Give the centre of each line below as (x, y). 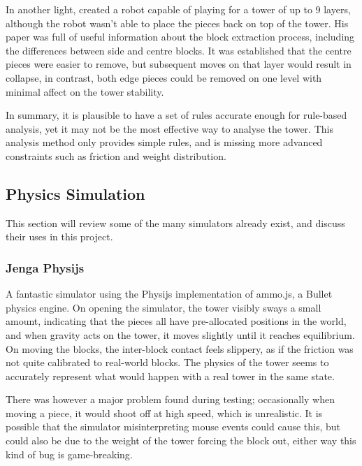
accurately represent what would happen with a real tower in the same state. (170, 376)
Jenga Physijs (45, 267)
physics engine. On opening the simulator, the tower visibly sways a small (164, 307)
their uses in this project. (59, 236)
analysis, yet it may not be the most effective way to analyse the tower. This (169, 128)
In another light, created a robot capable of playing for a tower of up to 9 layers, (178, 9)
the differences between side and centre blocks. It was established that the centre (179, 50)
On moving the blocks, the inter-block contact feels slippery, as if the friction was (180, 348)
